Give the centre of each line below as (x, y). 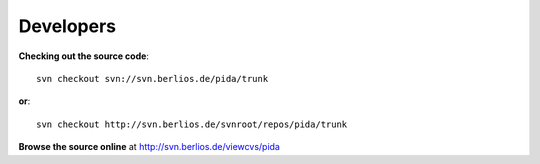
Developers (67, 26)
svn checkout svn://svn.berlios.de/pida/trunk (152, 78)
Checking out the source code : (84, 56)
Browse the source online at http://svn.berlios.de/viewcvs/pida (149, 147)
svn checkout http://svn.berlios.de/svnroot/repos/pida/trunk (192, 124)
